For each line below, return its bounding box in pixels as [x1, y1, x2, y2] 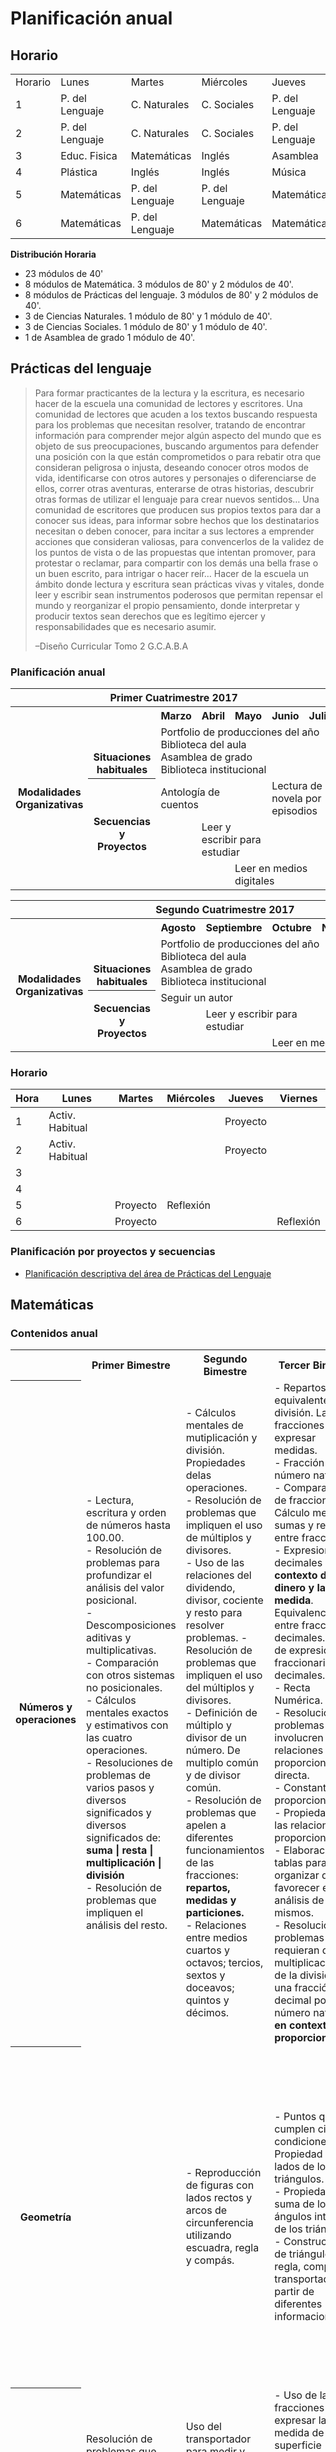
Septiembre [205, 921, 263, 935]
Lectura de [271, 779, 323, 793]
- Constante [274, 1781, 333, 1795]
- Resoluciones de [86, 1756, 173, 1770]
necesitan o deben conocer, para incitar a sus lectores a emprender [34, 525, 315, 537]
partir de [274, 2285, 315, 2299]
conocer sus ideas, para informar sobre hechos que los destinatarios [34, 514, 320, 526]
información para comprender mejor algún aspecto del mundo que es [34, 429, 322, 441]
